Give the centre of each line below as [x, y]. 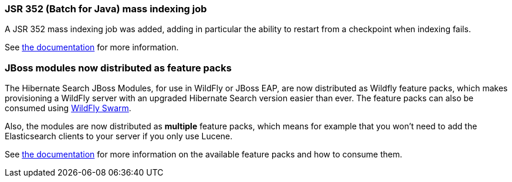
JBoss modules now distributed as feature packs [118, 68]
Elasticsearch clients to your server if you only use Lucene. [119, 136]
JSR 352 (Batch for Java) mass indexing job [106, 9]
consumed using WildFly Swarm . [68, 108]
